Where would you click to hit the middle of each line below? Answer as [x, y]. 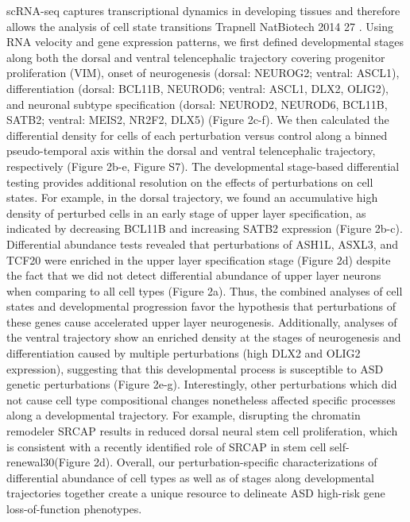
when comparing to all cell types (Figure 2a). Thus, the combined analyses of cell [205, 290]
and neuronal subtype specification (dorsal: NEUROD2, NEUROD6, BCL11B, [197, 104]
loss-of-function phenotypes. [74, 508]
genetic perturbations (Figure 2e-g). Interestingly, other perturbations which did [202, 384]
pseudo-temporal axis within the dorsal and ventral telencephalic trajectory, [191, 151]
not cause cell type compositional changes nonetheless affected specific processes [201, 399]
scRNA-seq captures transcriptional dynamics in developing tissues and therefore [203, 10]
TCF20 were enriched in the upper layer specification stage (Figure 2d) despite [199, 259]
